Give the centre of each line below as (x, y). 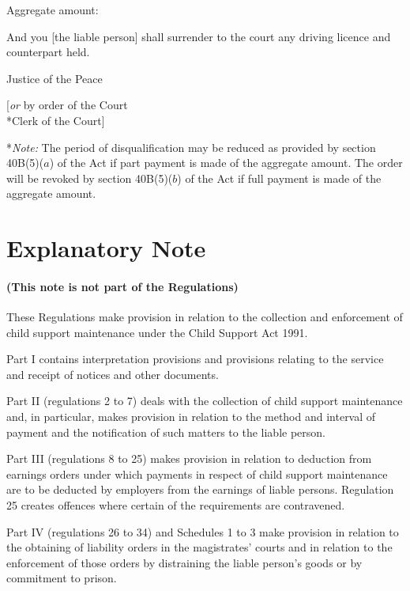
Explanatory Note (106, 248)
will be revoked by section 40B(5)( (90, 178)
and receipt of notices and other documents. (113, 374)
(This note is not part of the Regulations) (122, 286)
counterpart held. (48, 52)
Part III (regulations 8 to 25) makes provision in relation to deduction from (189, 458)
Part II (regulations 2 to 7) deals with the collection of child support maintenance (205, 401)
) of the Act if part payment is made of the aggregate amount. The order (226, 163)
